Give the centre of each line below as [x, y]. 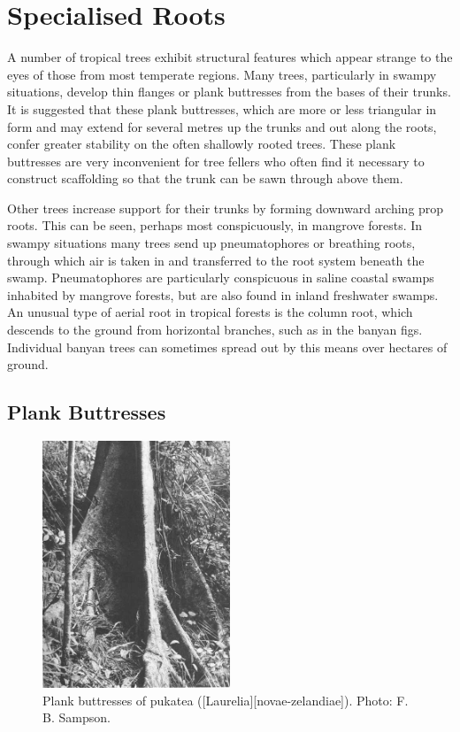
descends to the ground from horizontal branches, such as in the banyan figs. [215, 330]
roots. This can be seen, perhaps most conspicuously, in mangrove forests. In [215, 225]
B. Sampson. [77, 717]
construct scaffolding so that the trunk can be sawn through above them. [205, 178]
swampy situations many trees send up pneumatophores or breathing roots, [211, 243]
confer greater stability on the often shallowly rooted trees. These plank [202, 144]
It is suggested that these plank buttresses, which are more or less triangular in [222, 108]
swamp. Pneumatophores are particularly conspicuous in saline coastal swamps [221, 277]
